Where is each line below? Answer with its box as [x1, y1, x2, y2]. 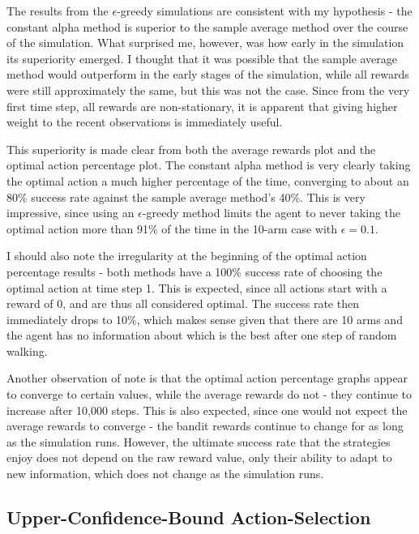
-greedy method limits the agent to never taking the [142, 204, 401, 221]
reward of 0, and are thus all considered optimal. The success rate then [6, 295, 359, 312]
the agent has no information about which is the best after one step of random [6, 327, 397, 344]
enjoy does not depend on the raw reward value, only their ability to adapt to [6, 449, 392, 466]
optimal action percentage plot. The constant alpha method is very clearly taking [6, 156, 411, 173]
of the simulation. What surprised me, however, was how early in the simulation [6, 34, 404, 51]
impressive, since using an [6, 204, 135, 221]
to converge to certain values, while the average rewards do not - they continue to [6, 386, 413, 403]
